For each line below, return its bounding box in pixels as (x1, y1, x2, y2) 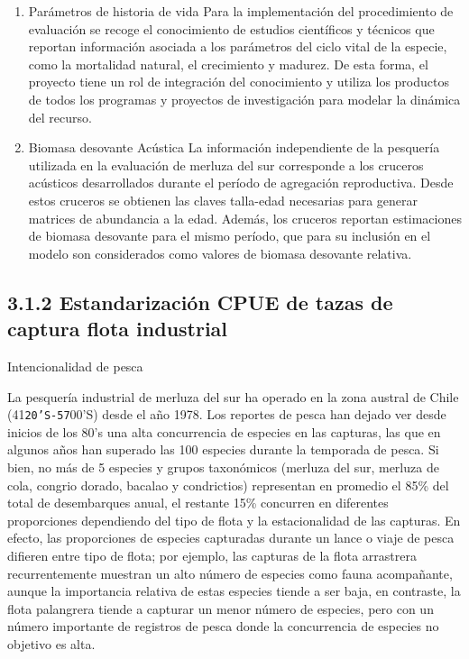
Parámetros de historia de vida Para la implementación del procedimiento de (28, 2, 454, 20)
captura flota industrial (7, 315, 228, 343)
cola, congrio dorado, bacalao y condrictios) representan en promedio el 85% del (7, 475, 449, 494)
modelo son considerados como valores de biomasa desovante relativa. (28, 243, 412, 262)
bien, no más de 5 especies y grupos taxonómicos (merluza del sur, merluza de (7, 457, 439, 476)
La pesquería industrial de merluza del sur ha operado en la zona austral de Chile (7, 387, 459, 406)
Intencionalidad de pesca (7, 356, 143, 375)
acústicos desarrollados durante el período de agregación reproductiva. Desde (28, 173, 454, 192)
